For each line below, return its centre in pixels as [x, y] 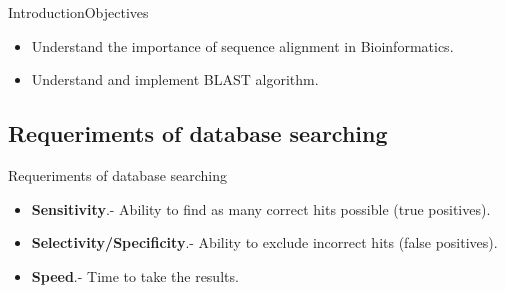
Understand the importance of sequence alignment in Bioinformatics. [242, 45]
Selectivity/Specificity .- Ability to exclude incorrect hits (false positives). [264, 242]
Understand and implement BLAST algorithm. [175, 79]
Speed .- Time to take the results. [135, 275]
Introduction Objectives [78, 12]
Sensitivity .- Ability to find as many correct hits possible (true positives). [261, 208]
